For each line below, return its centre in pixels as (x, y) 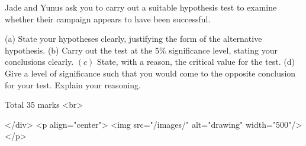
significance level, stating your (223, 50)
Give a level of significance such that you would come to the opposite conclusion (150, 73)
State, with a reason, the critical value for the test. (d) (196, 62)
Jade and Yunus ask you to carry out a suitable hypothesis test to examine (141, 7)
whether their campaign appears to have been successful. (108, 19)
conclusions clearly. (39, 62)
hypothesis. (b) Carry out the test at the (79, 50)
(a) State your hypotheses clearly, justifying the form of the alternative (133, 39)
